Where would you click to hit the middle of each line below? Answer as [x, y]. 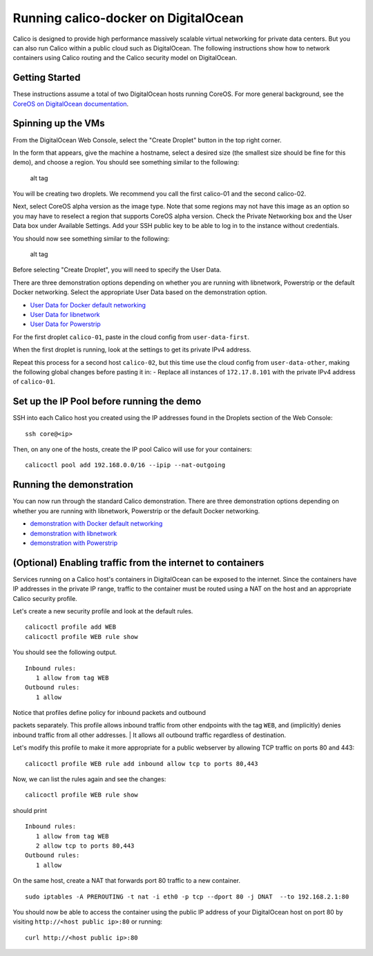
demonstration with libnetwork [74, 533]
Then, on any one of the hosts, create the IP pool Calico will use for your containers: [132, 450]
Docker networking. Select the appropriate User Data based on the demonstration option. [140, 292]
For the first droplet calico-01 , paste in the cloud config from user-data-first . [131, 337]
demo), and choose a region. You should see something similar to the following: [126, 162]
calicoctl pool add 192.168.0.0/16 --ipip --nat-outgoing [125, 465]
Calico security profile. [45, 598]
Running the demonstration [73, 485]
